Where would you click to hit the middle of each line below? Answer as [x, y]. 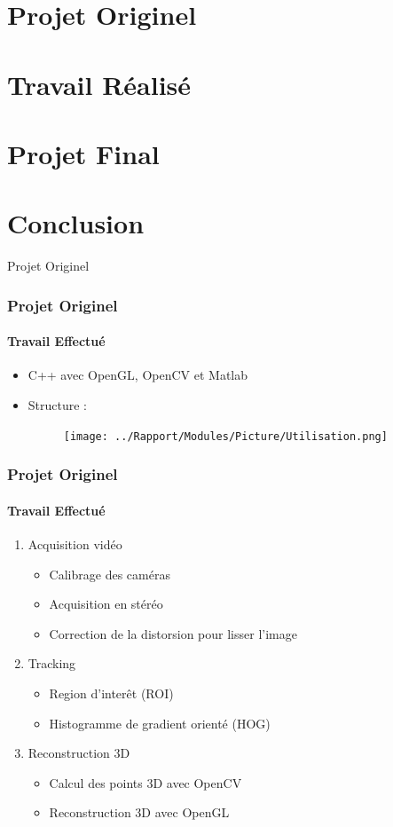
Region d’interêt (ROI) [111, 693]
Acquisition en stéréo [106, 604]
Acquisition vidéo [75, 543]
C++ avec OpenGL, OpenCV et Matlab [138, 375]
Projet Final [83, 153]
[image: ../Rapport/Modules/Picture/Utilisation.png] [225, 436]
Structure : [58, 405]
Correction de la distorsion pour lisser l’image [173, 633]
